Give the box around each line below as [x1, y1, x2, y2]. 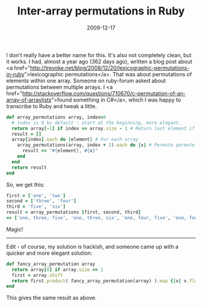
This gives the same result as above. [6, 294, 97, 302]
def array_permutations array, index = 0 [6, 114, 106, 120]
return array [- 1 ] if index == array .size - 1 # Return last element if [11, 125, 195, 132]
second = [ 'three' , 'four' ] [6, 198, 77, 204]
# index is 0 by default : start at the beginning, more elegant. [11, 120, 182, 126]
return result [11, 164, 47, 171]
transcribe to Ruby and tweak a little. [6, 102, 97, 109]
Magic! [6, 225, 23, 233]
